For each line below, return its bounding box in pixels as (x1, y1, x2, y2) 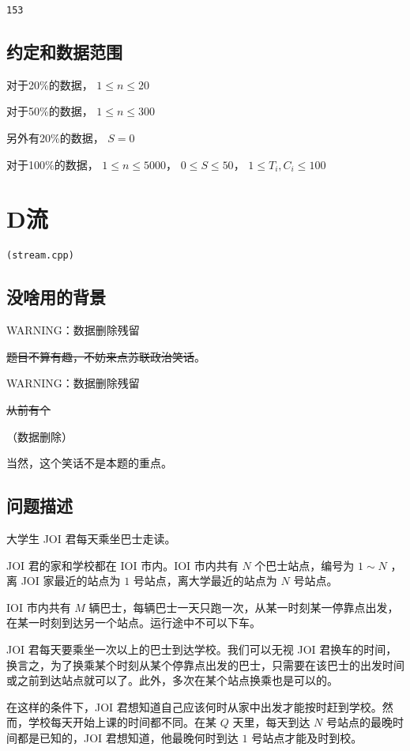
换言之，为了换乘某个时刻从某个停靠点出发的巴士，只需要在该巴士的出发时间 (6, 656, 404, 673)
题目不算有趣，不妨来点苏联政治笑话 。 (6, 348, 205, 364)
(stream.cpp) (6, 250, 74, 262)
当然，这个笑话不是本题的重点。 (6, 455, 172, 471)
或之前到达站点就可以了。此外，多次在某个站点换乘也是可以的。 (6, 672, 338, 689)
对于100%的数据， (6, 156, 99, 172)
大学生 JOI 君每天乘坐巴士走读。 (6, 530, 176, 546)
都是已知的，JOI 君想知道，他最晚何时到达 (17, 729, 239, 745)
